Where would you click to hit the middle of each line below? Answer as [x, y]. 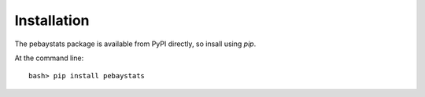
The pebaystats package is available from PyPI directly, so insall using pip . [135, 44]
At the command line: [49, 58]
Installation [52, 20]
